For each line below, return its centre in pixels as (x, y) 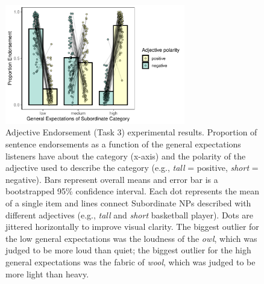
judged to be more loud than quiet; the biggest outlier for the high (128, 250)
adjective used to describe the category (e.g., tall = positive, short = (132, 168)
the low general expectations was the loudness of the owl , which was (131, 238)
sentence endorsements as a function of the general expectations (123, 144)
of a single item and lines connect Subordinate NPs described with (128, 203)
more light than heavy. (47, 273)
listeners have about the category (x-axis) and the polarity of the (126, 156)
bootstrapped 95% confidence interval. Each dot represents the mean (132, 191)
